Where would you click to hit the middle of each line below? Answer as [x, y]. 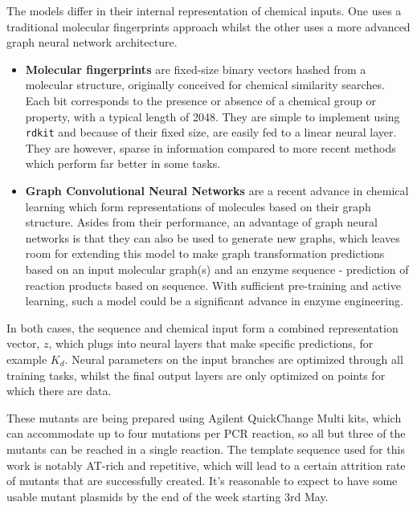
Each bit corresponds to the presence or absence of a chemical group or [201, 100]
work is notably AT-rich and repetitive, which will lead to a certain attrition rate [206, 465]
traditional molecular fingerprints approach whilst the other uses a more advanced [208, 26]
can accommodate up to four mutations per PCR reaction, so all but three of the [206, 433]
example [27, 359]
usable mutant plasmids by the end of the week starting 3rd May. [168, 496]
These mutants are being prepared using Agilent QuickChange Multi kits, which [204, 417]
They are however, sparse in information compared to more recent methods [211, 147]
